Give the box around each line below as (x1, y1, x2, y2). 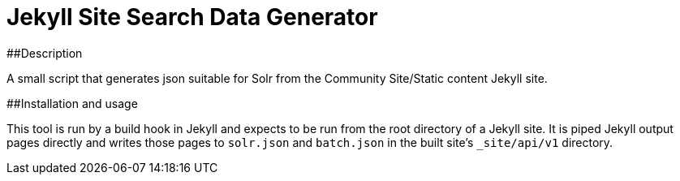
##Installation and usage (6, 96, 138, 110)
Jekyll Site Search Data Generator (6, 3, 378, 31)
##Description (6, 45, 83, 60)
